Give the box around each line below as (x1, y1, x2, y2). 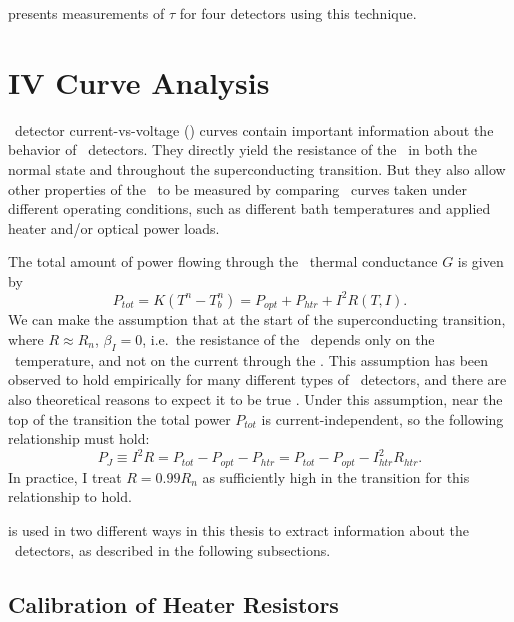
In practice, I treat (8, 466, 122, 487)
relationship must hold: (8, 428, 150, 449)
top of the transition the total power (8, 408, 231, 429)
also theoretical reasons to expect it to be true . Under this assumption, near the (8, 389, 503, 409)
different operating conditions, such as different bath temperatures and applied (8, 198, 491, 219)
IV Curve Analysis (8, 61, 270, 102)
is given (457, 251, 504, 272)
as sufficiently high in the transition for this (202, 466, 470, 487)
